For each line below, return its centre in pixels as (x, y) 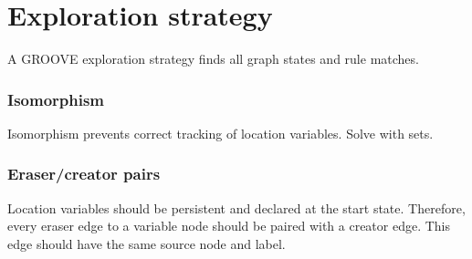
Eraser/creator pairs (84, 174)
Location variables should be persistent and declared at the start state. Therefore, (236, 207)
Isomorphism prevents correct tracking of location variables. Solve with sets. (220, 133)
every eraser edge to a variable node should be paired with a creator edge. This (229, 226)
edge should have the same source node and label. (147, 243)
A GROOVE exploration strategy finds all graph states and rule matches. (213, 59)
